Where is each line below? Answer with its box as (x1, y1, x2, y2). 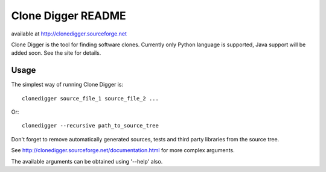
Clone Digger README (11, 9, 126, 22)
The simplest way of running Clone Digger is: (11, 81, 124, 88)
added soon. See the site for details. (11, 49, 101, 57)
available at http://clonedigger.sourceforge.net (11, 30, 127, 37)
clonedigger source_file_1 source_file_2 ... (22, 95, 159, 102)
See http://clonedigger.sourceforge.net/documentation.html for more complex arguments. (11, 147, 235, 154)
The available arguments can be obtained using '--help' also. (11, 158, 163, 165)
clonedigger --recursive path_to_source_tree (22, 122, 159, 129)
